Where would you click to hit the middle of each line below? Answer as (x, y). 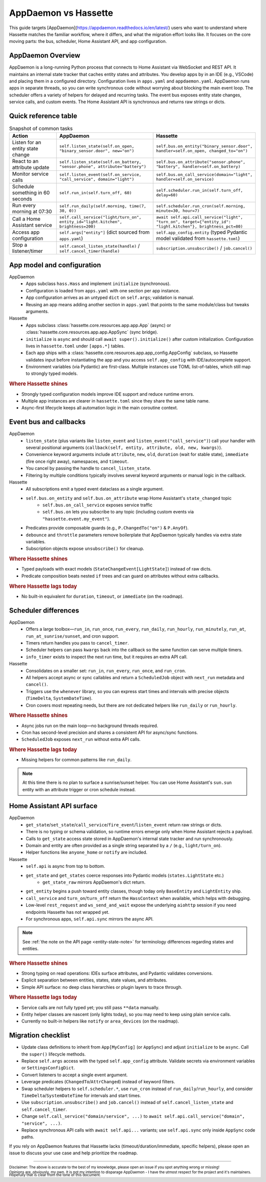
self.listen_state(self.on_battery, (100, 162)
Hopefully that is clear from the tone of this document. (55, 1175)
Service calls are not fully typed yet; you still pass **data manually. (90, 1007)
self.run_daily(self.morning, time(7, (103, 206)
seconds (22, 199)
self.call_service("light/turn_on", (100, 217)
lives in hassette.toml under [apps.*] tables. (75, 346)
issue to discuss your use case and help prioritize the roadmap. (73, 1153)
